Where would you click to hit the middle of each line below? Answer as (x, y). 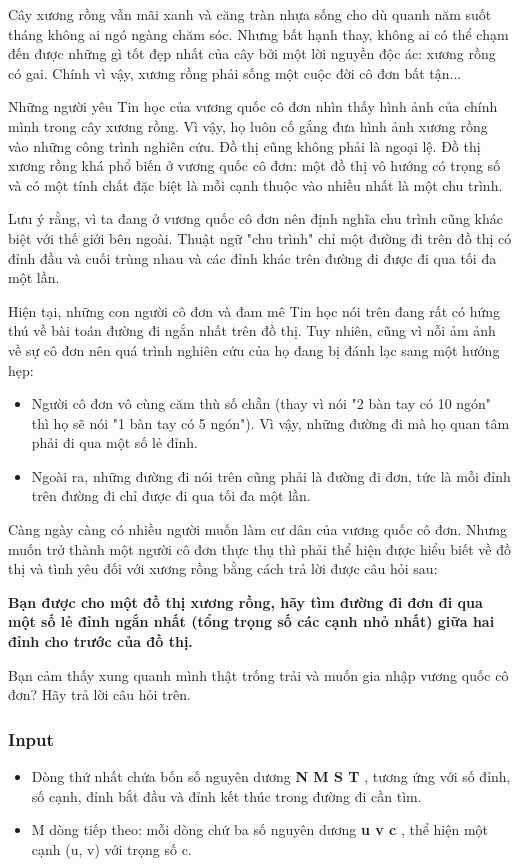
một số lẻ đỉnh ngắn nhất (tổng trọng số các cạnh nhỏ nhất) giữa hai (251, 621)
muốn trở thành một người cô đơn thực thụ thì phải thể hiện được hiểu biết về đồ (259, 548)
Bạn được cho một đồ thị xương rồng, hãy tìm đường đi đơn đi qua (245, 601)
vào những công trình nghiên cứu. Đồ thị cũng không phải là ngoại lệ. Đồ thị (244, 145)
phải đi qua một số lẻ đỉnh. (114, 442)
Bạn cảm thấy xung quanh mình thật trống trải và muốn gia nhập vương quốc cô (258, 674)
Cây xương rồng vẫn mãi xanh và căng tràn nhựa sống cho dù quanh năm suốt (250, 14)
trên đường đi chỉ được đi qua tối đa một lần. (171, 495)
